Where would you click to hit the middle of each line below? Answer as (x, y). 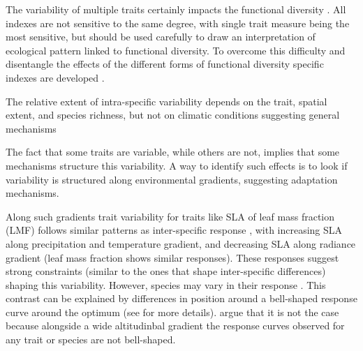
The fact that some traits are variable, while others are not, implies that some (173, 152)
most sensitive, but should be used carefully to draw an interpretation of (161, 37)
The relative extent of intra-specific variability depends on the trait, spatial (166, 101)
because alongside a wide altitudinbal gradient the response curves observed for (175, 326)
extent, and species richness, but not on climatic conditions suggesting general (173, 115)
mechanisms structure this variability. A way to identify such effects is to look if (177, 165)
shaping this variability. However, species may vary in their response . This (166, 284)
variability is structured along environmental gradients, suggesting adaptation (172, 179)
